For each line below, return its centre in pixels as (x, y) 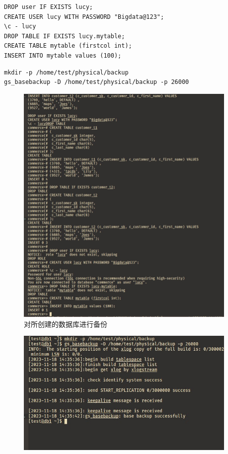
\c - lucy (20, 27)
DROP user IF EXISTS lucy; (48, 7)
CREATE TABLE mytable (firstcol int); (68, 46)
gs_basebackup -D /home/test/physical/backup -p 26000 (97, 82)
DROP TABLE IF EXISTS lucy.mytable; (65, 36)
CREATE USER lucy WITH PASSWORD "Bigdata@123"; (84, 17)
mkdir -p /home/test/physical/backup (66, 72)
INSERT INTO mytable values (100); (63, 55)
